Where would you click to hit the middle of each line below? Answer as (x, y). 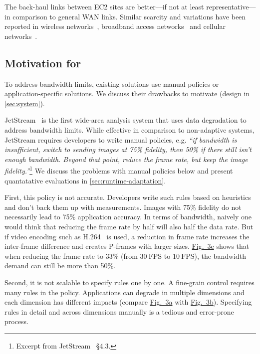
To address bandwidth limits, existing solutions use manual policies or (112, 84)
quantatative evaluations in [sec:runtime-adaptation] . (85, 180)
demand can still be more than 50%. (60, 265)
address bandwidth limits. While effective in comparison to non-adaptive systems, (130, 129)
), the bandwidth (220, 256)
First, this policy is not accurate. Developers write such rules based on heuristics (128, 197)
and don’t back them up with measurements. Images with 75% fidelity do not (123, 207)
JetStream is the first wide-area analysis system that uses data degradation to (126, 120)
